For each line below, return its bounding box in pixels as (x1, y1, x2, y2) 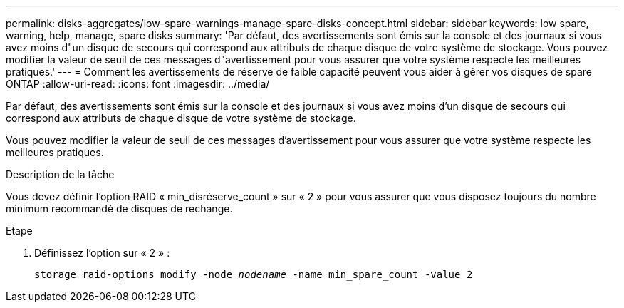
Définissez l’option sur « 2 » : (34, 247, 170, 259)
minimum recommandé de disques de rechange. (6, 202, 233, 215)
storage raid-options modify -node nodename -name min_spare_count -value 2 (34, 269, 473, 280)
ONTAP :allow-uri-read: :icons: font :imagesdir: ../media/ (6, 78, 270, 90)
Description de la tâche (6, 168, 115, 180)
